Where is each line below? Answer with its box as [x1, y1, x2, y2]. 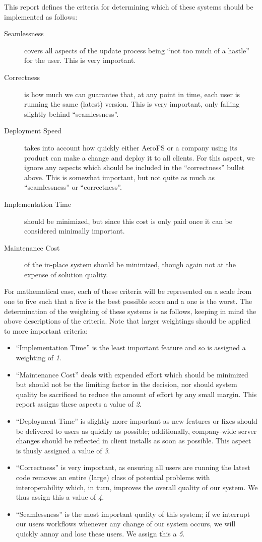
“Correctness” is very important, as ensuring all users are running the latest [16, 462, 250, 473]
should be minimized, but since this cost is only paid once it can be [24, 215, 232, 226]
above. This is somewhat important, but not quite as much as [24, 172, 215, 182]
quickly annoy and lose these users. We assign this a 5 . [16, 528, 185, 538]
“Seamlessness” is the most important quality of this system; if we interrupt [16, 508, 250, 519]
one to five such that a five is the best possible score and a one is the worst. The [4, 296, 252, 306]
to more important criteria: [4, 325, 88, 336]
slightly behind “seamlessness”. [24, 108, 119, 119]
